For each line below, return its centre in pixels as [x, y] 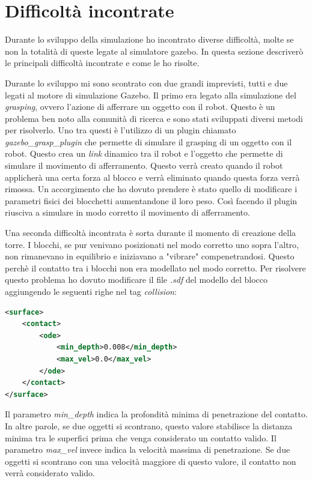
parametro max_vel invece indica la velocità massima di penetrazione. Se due [148, 449]
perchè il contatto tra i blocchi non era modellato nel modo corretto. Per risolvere [155, 268]
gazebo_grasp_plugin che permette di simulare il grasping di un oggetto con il [148, 141]
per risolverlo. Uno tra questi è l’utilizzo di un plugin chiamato [121, 130]
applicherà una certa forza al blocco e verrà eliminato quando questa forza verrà [152, 177]
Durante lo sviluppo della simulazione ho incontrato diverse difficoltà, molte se [149, 39]
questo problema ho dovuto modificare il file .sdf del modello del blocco [136, 280]
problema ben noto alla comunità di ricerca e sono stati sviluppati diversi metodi [154, 118]
